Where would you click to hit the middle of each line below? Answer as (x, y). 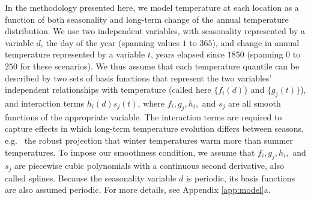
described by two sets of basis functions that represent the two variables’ (138, 78)
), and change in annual (256, 42)
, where (151, 103)
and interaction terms (44, 103)
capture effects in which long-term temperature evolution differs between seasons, (154, 128)
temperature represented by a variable (75, 54)
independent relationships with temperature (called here (108, 90)
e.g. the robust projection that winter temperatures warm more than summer (149, 140)
